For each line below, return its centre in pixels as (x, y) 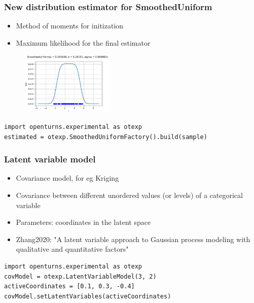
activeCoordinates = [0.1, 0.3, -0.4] (69, 287)
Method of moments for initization (70, 26)
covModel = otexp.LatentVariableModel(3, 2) (80, 276)
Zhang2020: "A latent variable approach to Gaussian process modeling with (133, 239)
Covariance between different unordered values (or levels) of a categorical (129, 195)
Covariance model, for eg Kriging (67, 178)
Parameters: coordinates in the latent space (83, 222)
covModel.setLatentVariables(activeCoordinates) (88, 296)
